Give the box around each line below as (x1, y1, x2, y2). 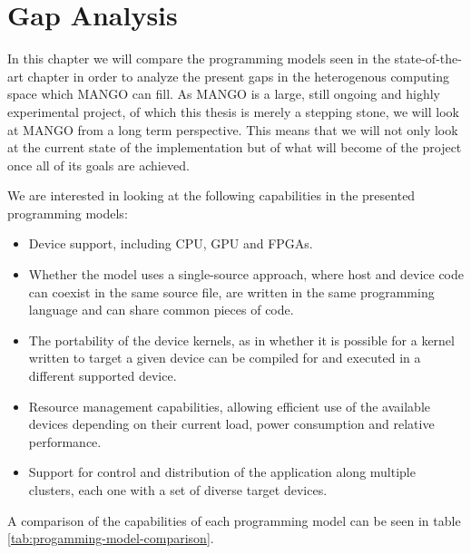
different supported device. (28, 366, 177, 385)
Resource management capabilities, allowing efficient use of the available (28, 396, 430, 415)
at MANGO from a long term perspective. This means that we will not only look (7, 120, 458, 139)
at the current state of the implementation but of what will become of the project (7, 138, 462, 157)
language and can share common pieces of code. (28, 300, 294, 319)
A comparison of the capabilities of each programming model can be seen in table (7, 510, 461, 530)
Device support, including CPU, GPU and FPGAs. (28, 234, 313, 253)
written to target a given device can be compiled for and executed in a (28, 348, 421, 367)
